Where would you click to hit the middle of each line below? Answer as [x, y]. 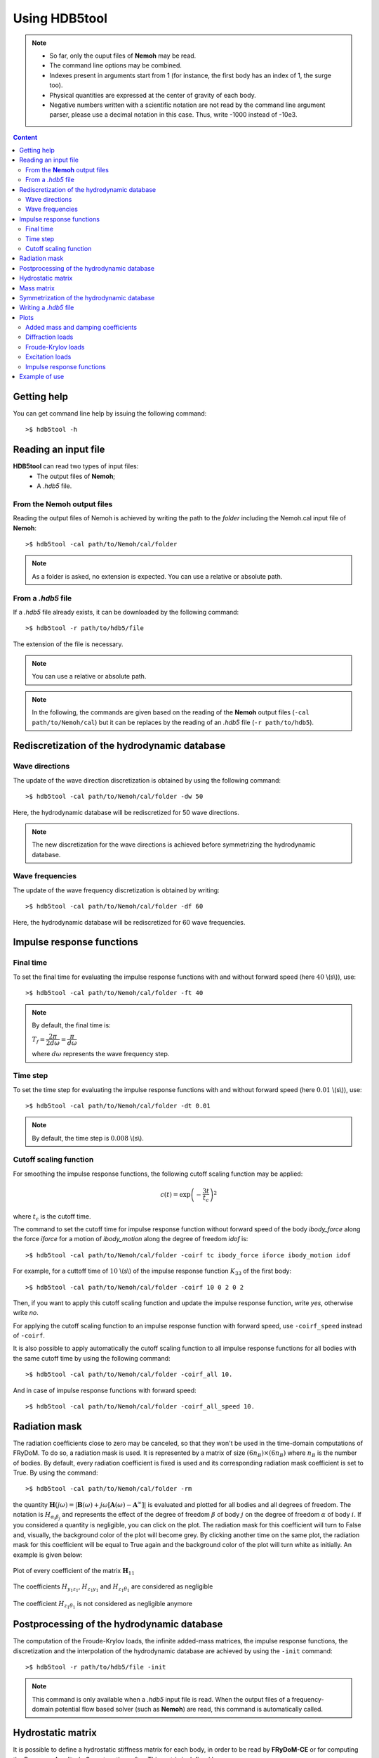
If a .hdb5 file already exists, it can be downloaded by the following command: [126, 612]
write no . [26, 1313]
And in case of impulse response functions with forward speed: [105, 1390]
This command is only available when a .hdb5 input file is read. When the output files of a [161, 1699]
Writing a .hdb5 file [47, 308]
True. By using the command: [55, 1473]
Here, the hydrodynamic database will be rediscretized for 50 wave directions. [126, 812]
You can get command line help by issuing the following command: [110, 413]
